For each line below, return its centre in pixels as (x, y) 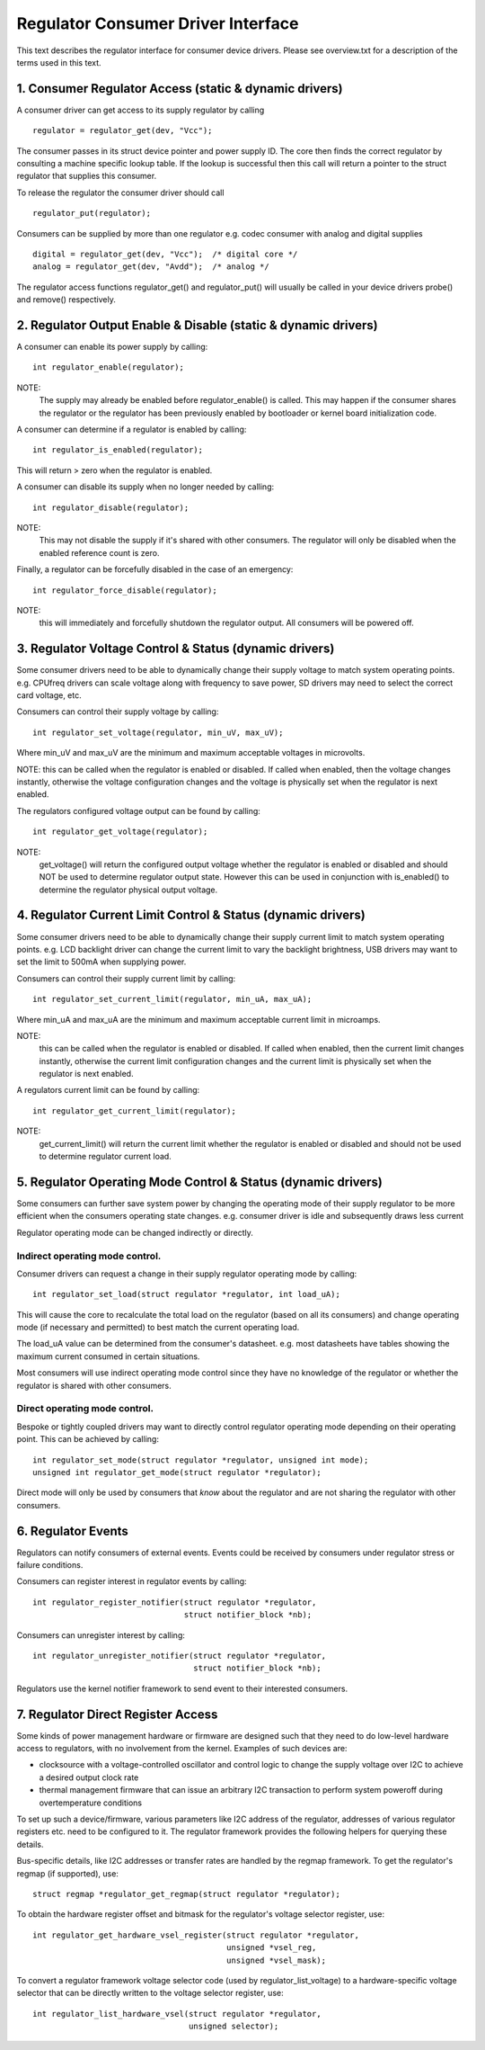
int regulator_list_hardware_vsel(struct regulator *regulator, (177, 2014)
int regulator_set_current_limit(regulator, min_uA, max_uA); (172, 999)
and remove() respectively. (66, 300)
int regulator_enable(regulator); (108, 367)
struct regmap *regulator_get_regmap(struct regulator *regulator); (186, 1894)
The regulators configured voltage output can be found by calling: (138, 810)
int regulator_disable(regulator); (111, 507)
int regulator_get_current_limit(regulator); (135, 1110)
